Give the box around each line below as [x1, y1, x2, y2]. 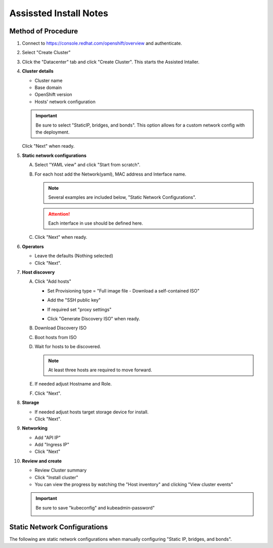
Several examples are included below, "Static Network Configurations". [48, 194, 197, 200]
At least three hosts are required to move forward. [48, 367, 152, 373]
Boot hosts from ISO [34, 334, 77, 340]
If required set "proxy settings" [47, 306, 112, 312]
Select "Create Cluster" [22, 50, 71, 56]
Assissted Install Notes [9, 8, 109, 19]
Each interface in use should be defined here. [48, 220, 144, 226]
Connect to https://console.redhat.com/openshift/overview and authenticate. [22, 40, 182, 47]
